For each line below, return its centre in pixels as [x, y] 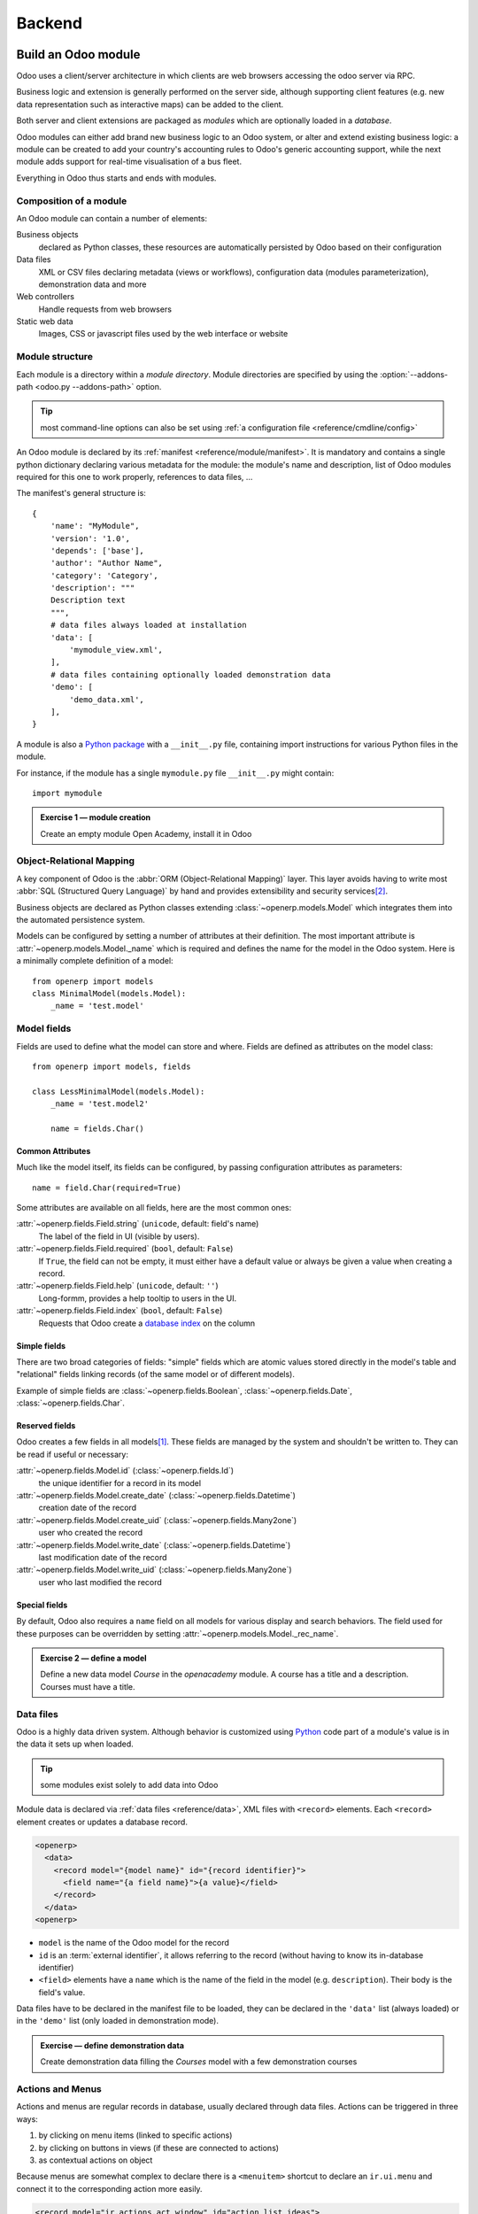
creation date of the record [88, 1508]
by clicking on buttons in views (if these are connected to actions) [158, 2148]
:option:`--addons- [414, 374]
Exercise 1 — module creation [96, 817]
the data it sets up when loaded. [75, 1744]
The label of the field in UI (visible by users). [119, 1236]
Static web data [45, 321]
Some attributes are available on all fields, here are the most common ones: [154, 1208]
